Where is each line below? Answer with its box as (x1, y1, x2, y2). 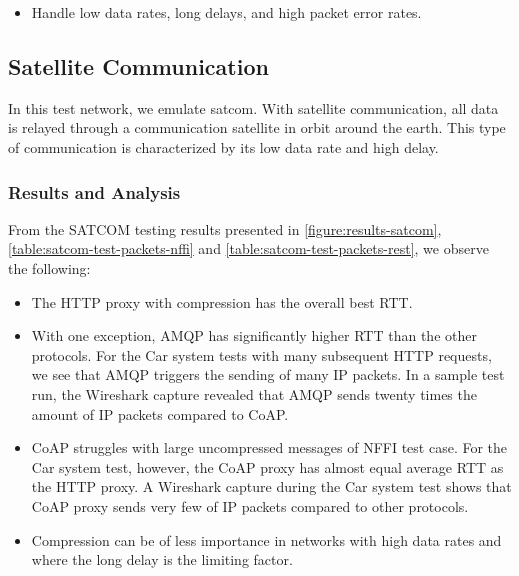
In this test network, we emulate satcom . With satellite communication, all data (8, 97, 499, 118)
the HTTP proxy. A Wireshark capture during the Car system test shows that (31, 476, 512, 497)
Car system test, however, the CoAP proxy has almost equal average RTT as (31, 456, 504, 477)
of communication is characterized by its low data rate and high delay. (8, 136, 439, 157)
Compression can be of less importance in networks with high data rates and (31, 529, 502, 550)
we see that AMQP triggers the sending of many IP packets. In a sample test (31, 364, 505, 385)
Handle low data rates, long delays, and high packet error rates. (31, 2, 422, 22)
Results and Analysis (8, 179, 181, 204)
